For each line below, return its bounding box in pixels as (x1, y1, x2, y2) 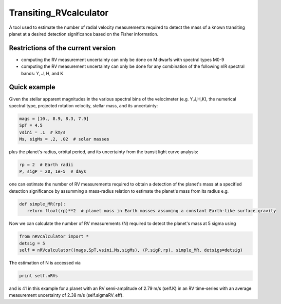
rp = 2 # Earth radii (19, 162, 74, 168)
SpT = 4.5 (19, 122, 43, 128)
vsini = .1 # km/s (19, 129, 66, 135)
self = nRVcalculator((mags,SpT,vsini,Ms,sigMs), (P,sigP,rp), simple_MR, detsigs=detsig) (19, 247, 243, 253)
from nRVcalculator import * (19, 234, 89, 239)
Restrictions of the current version (9, 44, 116, 52)
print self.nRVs (19, 273, 58, 278)
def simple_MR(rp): (19, 201, 66, 207)
